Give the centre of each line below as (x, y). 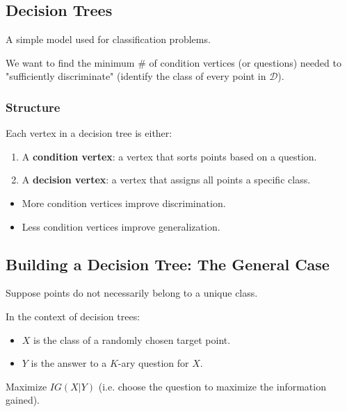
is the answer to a (69, 363)
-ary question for (153, 363)
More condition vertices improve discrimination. (124, 203)
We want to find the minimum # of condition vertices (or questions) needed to (173, 62)
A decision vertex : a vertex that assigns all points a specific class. (166, 180)
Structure (33, 107)
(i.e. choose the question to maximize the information (212, 386)
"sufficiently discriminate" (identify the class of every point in (136, 76)
